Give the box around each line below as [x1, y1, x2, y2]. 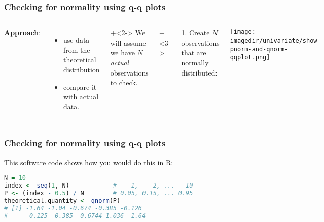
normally [181, 57, 209, 67]
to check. [110, 77, 138, 88]
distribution [63, 64, 100, 75]
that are [181, 47, 206, 58]
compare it [63, 81, 97, 92]
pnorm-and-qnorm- [230, 45, 289, 53]
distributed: [181, 67, 218, 78]
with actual [63, 91, 99, 102]
